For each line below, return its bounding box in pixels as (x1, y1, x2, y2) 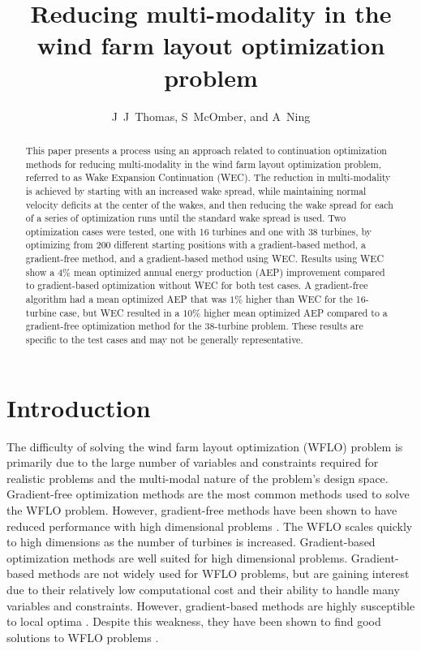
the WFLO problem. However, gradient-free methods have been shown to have (6, 502, 397, 519)
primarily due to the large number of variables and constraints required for (6, 454, 379, 471)
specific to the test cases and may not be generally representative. (25, 333, 303, 347)
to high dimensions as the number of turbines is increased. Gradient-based (6, 533, 376, 550)
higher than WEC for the (246, 292, 353, 306)
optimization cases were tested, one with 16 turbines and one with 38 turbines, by (25, 224, 372, 238)
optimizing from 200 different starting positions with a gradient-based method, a (25, 238, 367, 252)
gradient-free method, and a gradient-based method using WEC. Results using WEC (25, 252, 384, 265)
